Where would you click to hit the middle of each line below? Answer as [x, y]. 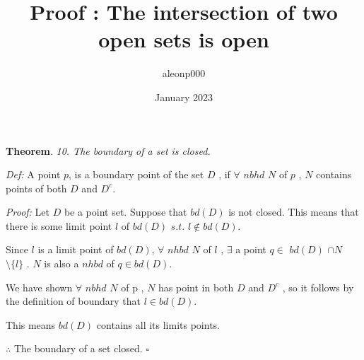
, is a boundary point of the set [136, 174]
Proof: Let [28, 212]
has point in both [196, 287]
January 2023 [184, 97]
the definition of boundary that [74, 301]
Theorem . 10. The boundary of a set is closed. [108, 150]
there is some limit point [59, 225]
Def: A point [33, 174]
